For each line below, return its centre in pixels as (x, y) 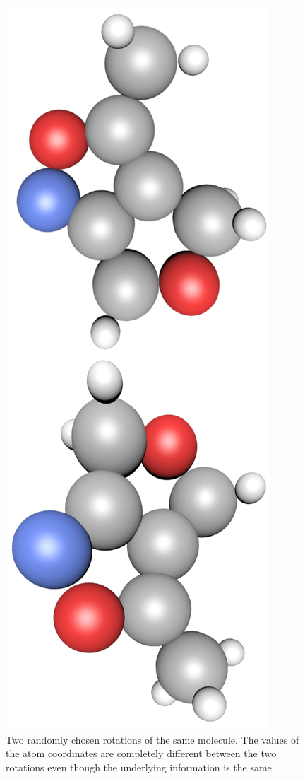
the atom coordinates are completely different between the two (141, 753)
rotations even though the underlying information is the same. (140, 767)
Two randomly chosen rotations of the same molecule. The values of (152, 739)
